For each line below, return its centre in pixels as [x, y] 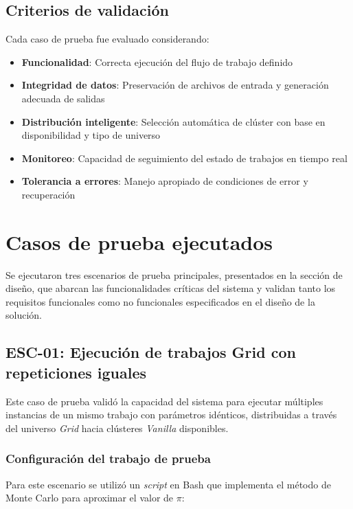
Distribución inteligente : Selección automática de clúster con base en [173, 121]
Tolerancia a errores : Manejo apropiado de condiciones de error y [165, 181]
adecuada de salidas [63, 98]
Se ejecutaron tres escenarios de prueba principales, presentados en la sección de [174, 274]
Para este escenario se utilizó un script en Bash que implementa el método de [168, 484]
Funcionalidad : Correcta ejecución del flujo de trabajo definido [157, 61]
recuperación [48, 194]
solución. [24, 315]
